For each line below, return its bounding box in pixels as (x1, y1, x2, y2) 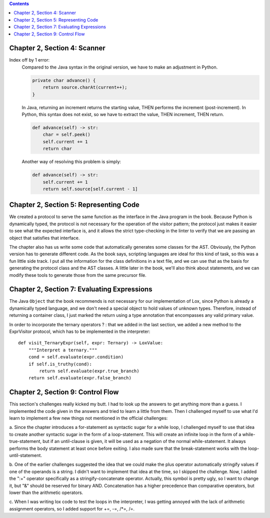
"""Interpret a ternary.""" (28, 347, 97, 353)
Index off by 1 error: (9, 57, 50, 63)
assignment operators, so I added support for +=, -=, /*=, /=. (9, 505, 135, 511)
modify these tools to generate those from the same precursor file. (9, 272, 147, 278)
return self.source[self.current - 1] (42, 186, 138, 192)
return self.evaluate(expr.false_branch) (28, 375, 132, 381)
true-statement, (9, 438, 42, 444)
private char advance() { (32, 78, 96, 83)
